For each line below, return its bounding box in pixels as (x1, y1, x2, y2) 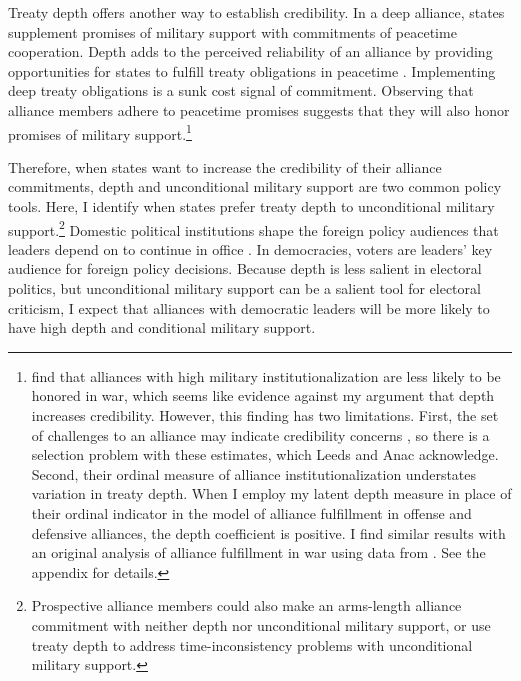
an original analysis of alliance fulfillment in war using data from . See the (31, 542, 486, 563)
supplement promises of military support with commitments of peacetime (8, 21, 457, 42)
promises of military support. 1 (8, 120, 192, 144)
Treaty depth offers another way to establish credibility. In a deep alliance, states (8, 2, 505, 22)
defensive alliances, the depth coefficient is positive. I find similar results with (31, 522, 506, 543)
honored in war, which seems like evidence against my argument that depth (31, 385, 495, 406)
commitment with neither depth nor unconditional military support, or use (31, 614, 491, 635)
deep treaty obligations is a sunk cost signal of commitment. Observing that (8, 80, 474, 101)
